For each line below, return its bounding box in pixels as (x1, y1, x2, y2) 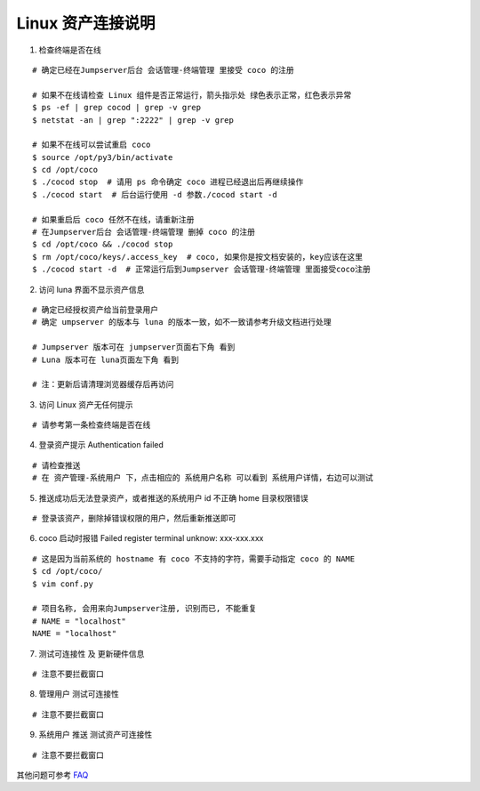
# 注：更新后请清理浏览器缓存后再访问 (32, 379, 174, 390)
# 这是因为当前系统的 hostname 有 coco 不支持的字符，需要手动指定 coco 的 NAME (32, 553, 356, 564)
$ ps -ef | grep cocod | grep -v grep (32, 102, 202, 113)
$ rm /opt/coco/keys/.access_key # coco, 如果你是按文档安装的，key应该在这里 (32, 252, 364, 262)
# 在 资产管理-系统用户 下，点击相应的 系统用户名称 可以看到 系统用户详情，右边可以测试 (32, 472, 373, 483)
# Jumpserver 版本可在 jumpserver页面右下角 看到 (32, 343, 236, 352)
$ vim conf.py (32, 578, 93, 589)
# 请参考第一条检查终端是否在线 (32, 420, 151, 431)
